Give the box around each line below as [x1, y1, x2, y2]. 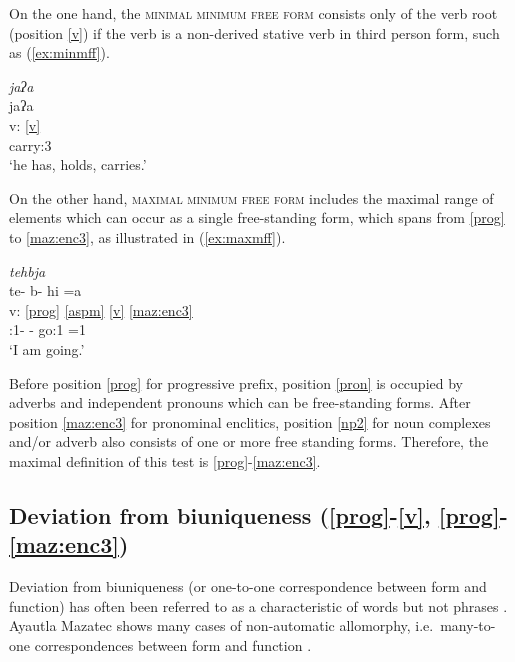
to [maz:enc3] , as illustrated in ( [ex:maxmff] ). [9, 226, 286, 247]
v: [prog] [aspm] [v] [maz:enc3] [9, 299, 193, 320]
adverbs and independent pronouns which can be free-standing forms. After [9, 392, 471, 413]
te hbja [9, 260, 46, 281]
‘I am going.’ [9, 338, 85, 359]
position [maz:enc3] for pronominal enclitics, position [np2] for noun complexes [9, 411, 491, 432]
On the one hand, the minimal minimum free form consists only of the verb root [9, 3, 498, 23]
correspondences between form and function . [34, 634, 312, 655]
